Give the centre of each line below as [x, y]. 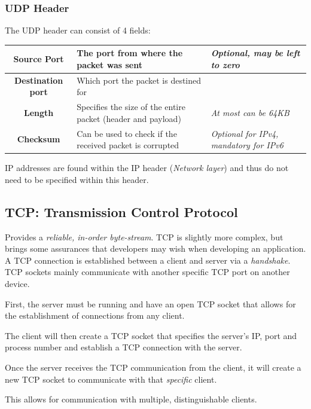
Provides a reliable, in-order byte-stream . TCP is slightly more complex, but [144, 236]
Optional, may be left [255, 53]
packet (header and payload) [129, 118]
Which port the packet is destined [139, 80]
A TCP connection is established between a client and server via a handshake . [148, 260]
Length [39, 112]
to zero [225, 64]
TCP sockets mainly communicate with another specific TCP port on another [147, 272]
